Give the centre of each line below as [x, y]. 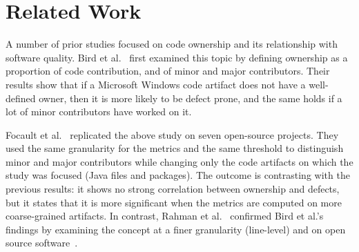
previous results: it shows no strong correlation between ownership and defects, [173, 189]
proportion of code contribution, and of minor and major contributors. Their [168, 71]
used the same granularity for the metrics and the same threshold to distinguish [175, 148]
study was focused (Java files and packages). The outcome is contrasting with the [178, 175]
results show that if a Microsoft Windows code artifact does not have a [156, 84]
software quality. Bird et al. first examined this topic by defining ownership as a [177, 57]
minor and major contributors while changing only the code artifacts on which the [179, 161]
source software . [42, 243]
